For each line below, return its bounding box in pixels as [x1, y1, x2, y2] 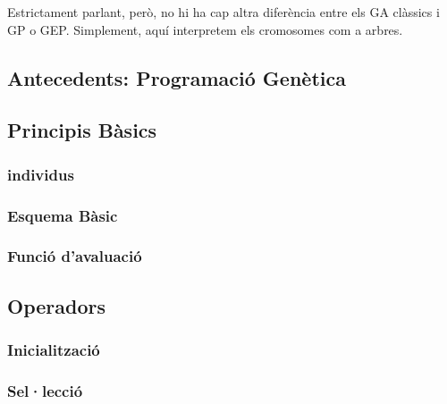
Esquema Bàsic [7, 204, 118, 226]
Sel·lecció [7, 379, 83, 401]
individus [7, 163, 74, 185]
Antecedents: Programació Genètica [7, 63, 346, 91]
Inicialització [7, 338, 100, 360]
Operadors [7, 291, 105, 319]
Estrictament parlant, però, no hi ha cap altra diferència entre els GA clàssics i [7, 3, 440, 21]
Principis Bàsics [7, 116, 157, 144]
